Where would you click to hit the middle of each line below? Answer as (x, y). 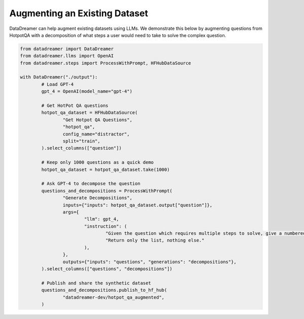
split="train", (82, 141)
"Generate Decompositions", (98, 198)
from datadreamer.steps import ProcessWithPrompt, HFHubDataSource (106, 63)
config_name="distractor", (96, 134)
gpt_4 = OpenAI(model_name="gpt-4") (87, 92)
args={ (71, 212)
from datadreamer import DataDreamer (67, 49)
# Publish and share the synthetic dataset (96, 283)
